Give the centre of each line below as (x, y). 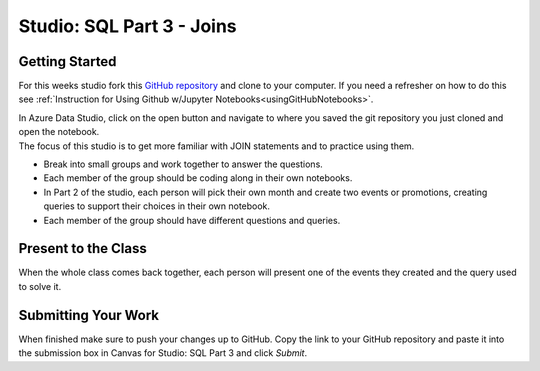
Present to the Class (82, 248)
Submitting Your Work (89, 315)
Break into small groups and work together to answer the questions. (183, 164)
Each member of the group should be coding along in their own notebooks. (198, 178)
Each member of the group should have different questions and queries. (192, 220)
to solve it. (40, 286)
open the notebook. (59, 132)
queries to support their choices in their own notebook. (156, 206)
